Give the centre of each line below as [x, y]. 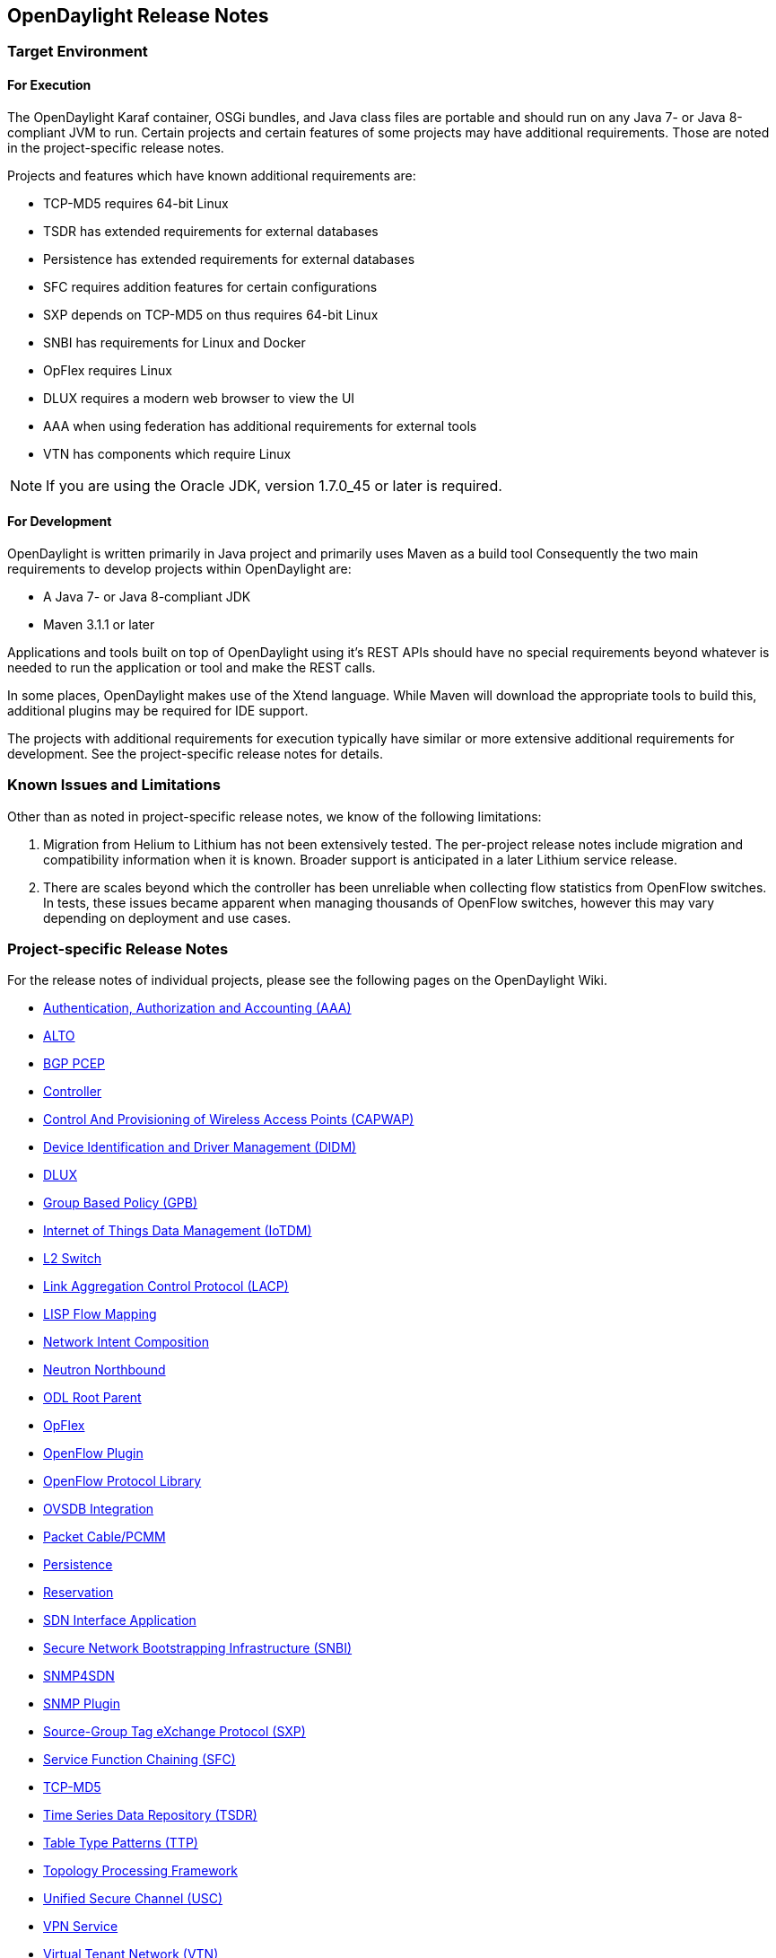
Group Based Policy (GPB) [121, 1203]
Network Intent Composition [126, 1342]
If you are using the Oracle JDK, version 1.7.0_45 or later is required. [274, 485]
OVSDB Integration [99, 1509]
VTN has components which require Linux [167, 453]
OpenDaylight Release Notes [138, 16]
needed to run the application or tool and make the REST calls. [192, 667]
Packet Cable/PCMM [105, 1537]
